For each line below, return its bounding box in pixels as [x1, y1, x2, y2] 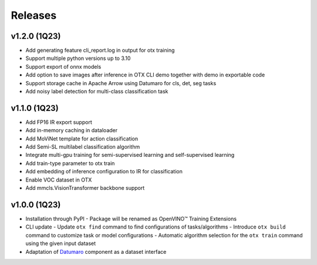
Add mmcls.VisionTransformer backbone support [25, 185, 145, 192]
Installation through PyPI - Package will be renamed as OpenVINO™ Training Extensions [25, 215, 237, 222]
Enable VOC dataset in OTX [25, 176, 92, 183]
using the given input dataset [25, 240, 96, 247]
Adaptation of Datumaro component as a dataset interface [25, 248, 167, 255]
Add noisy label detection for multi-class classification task [25, 88, 168, 95]
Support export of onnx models [25, 63, 102, 70]
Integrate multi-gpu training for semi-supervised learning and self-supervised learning [25, 152, 235, 159]
